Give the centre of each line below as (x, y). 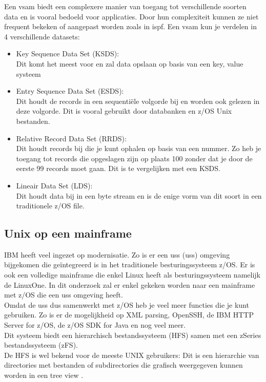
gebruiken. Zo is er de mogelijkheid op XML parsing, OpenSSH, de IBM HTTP (129, 315)
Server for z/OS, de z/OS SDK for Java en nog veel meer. (95, 325)
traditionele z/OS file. (50, 206)
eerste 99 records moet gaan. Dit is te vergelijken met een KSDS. (118, 168)
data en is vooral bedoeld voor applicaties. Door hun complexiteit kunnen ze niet (131, 16)
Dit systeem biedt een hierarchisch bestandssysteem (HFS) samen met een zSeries (133, 335)
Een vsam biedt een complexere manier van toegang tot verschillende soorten (125, 6)
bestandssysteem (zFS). (41, 345)
